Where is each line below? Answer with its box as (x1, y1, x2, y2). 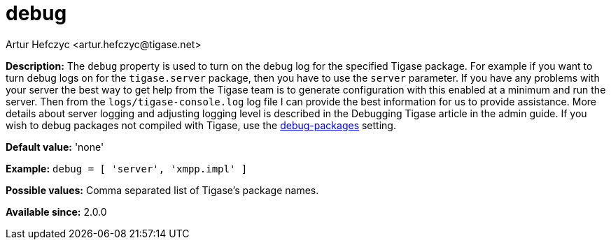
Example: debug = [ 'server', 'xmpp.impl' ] (6, 162, 248, 175)
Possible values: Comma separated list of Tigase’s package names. (6, 184, 319, 196)
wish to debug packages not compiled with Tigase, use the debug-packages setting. (6, 119, 396, 131)
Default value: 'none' (6, 140, 104, 153)
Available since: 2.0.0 (6, 205, 107, 218)
